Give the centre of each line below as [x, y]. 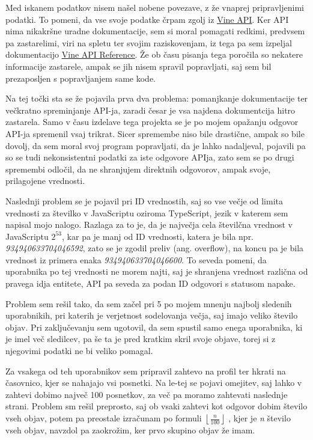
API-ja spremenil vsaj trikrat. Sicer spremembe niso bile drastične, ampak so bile [155, 133]
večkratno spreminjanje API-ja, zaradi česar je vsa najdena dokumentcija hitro [150, 110]
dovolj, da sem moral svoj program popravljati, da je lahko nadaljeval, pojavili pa [156, 145]
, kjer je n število [260, 418]
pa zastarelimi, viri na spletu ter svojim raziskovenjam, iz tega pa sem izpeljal [149, 42]
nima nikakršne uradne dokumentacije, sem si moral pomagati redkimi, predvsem [155, 31]
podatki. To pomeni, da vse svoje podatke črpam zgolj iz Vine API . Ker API [147, 19]
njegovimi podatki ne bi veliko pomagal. [79, 351]
